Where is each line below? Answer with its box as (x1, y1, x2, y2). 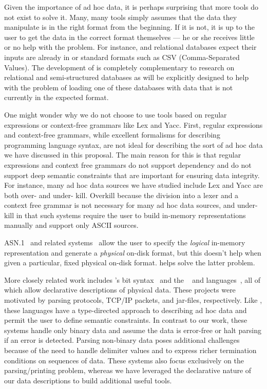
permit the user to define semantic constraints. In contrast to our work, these (4, 315, 247, 325)
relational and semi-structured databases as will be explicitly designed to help (4, 72, 249, 83)
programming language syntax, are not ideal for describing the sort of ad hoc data (4, 139, 263, 150)
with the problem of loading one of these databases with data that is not (4, 82, 233, 92)
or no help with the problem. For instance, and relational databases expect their (4, 42, 257, 52)
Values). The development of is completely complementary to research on (4, 62, 235, 72)
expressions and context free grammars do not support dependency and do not (4, 159, 252, 170)
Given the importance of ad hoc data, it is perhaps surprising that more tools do (4, 2, 258, 12)
